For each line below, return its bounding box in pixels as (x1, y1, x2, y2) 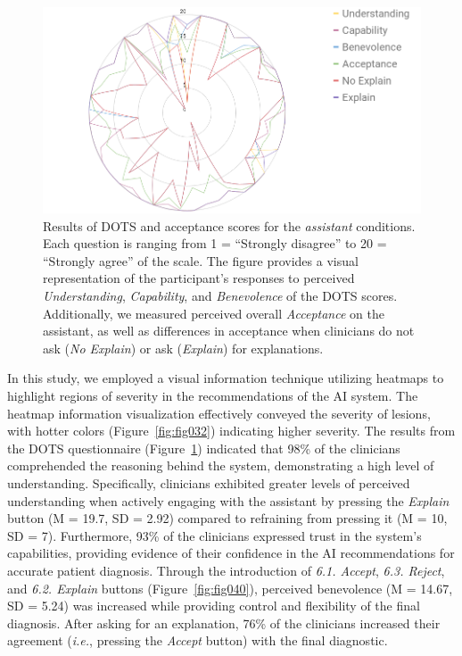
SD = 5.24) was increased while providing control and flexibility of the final (7, 596, 420, 615)
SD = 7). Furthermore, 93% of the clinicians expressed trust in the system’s (7, 526, 422, 544)
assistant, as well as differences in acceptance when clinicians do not (43, 321, 415, 340)
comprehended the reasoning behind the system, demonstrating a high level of (7, 456, 434, 475)
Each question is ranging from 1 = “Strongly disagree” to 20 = (43, 234, 387, 253)
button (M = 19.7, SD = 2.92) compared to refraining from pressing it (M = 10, (7, 509, 448, 527)
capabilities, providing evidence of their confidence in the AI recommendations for (7, 544, 455, 562)
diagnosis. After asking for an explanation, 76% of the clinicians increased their (7, 613, 441, 632)
